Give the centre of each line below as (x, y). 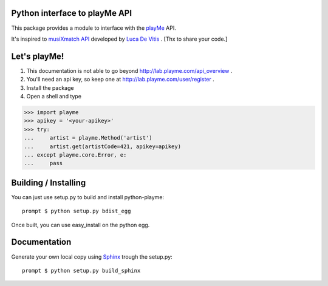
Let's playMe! (38, 56)
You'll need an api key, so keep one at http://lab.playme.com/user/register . (121, 80)
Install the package (50, 87)
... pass (43, 163)
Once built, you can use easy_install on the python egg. (80, 225)
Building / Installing (49, 182)
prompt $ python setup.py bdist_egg (77, 211)
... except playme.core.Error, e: (75, 155)
